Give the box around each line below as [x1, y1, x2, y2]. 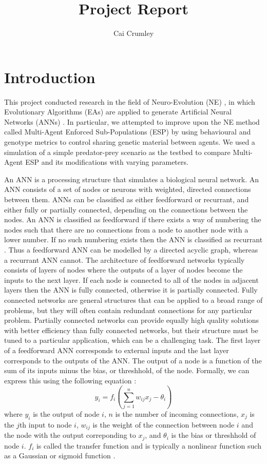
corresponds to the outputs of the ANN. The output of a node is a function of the [4, 355, 262, 365]
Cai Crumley [113, 28, 154, 38]
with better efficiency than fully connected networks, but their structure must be [4, 324, 258, 335]
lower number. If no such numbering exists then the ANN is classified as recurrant [4, 234, 263, 245]
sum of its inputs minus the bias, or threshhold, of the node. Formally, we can [4, 365, 250, 376]
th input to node [19, 419, 72, 430]
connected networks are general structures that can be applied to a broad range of [4, 294, 263, 305]
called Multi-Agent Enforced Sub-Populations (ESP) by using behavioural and [4, 126, 251, 137]
